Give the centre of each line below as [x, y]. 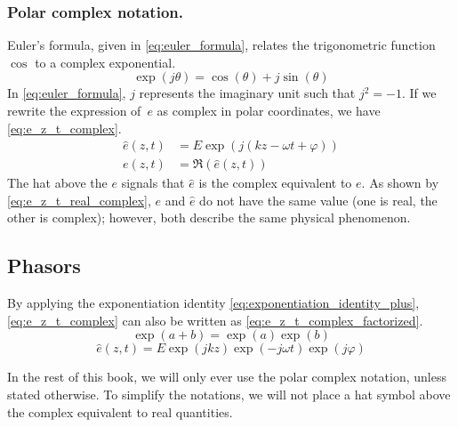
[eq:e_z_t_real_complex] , [79, 200]
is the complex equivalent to [275, 183]
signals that [153, 183]
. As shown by [400, 183]
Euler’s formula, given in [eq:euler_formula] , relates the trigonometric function [221, 45]
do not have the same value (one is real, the [318, 200]
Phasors [44, 266]
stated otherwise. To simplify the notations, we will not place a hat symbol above [229, 395]
